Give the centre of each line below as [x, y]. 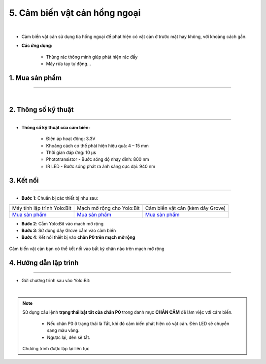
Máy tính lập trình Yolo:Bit [42, 208]
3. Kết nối [24, 180]
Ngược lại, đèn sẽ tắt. [69, 337]
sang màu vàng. [63, 330]
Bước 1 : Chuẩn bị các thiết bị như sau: [60, 198]
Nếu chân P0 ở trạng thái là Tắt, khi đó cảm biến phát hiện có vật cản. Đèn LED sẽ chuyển [138, 324]
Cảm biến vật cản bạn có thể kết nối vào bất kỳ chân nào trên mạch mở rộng [87, 249]
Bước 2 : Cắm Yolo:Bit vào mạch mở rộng [62, 223]
